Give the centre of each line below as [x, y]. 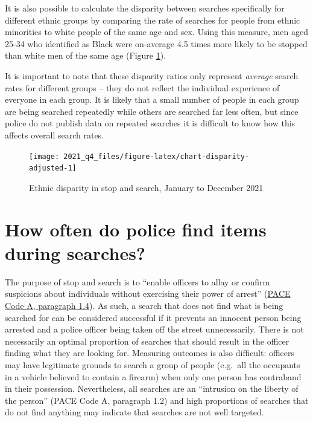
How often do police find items [136, 229]
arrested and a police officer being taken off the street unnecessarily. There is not [154, 329]
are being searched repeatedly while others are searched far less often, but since [152, 111]
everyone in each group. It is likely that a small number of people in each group [152, 99]
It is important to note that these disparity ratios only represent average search [152, 75]
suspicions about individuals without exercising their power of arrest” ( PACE [148, 294]
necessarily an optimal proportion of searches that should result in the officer [147, 341]
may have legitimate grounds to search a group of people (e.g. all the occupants [153, 364]
